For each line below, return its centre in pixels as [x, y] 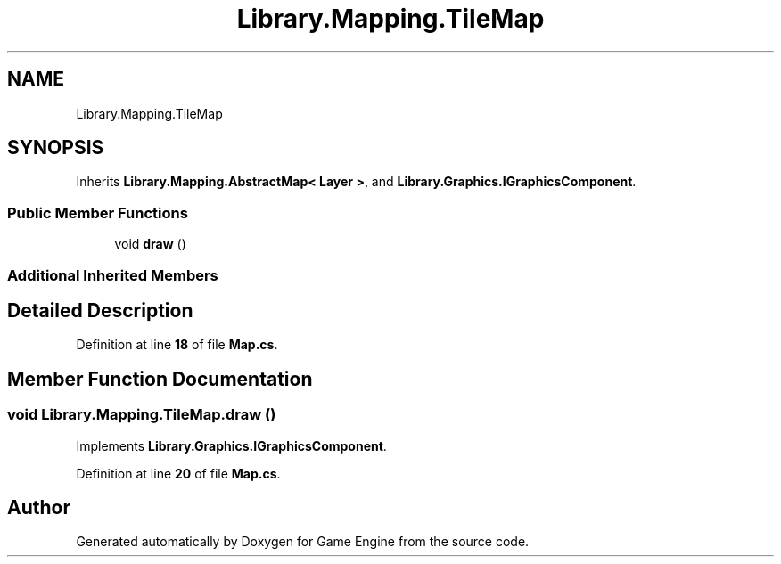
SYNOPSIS [56, 148]
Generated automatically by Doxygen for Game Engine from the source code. [303, 542]
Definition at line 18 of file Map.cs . [177, 345]
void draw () [150, 244]
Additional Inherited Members [113, 275]
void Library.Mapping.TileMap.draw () [142, 415]
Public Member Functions [98, 213]
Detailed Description [100, 310]
